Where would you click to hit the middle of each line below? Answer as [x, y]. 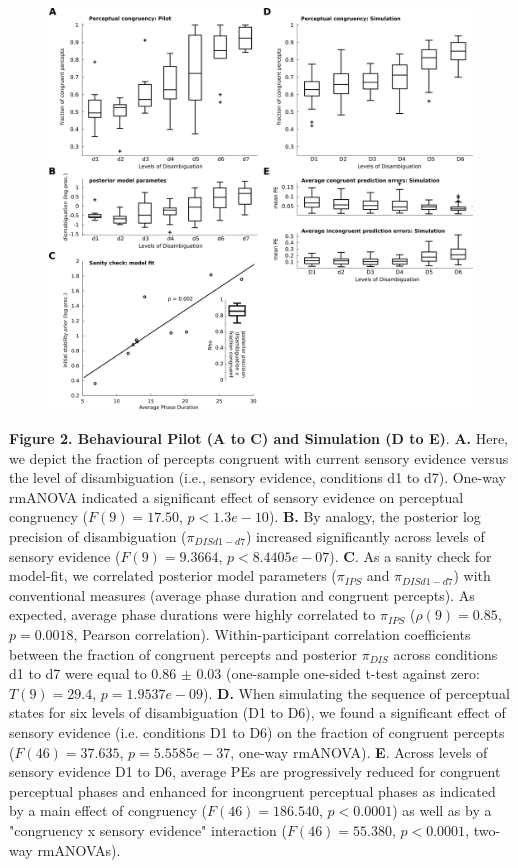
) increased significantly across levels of [365, 536]
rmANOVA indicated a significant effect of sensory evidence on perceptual [236, 496]
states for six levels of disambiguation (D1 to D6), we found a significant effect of [257, 712]
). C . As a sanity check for [410, 555]
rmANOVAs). [79, 849]
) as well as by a [442, 810]
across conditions [445, 653]
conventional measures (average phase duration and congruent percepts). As [242, 594]
